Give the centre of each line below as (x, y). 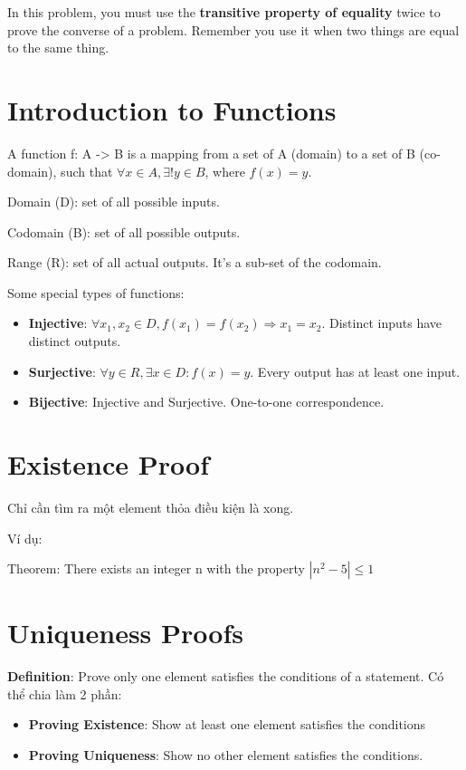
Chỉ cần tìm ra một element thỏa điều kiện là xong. (151, 507)
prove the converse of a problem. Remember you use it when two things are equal (233, 29)
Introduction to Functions (172, 109)
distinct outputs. (75, 341)
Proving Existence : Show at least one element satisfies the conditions (227, 724)
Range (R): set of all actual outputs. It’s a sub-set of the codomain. (195, 262)
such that (87, 171)
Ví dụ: (25, 538)
